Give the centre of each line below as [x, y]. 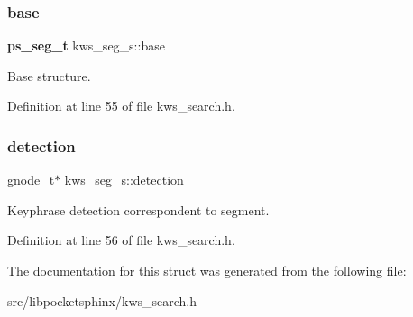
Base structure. [49, 75]
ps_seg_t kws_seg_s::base [86, 45]
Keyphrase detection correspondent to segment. [138, 209]
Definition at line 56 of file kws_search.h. [121, 240]
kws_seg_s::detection [124, 180]
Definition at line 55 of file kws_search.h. [121, 106]
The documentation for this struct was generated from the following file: [207, 270]
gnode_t [31, 180]
